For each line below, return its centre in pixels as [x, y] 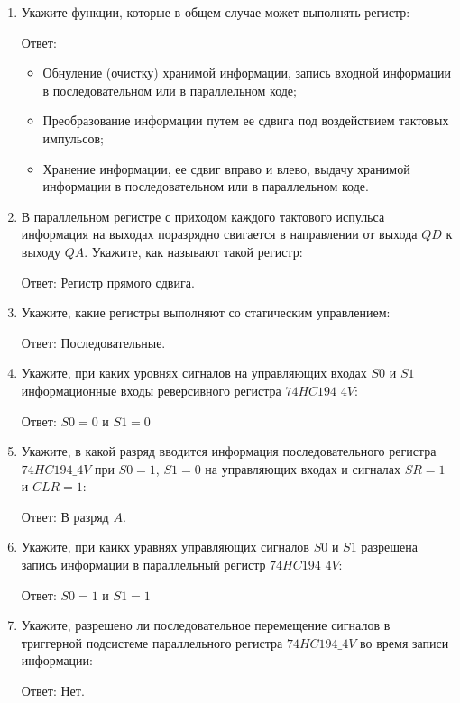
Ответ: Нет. [53, 691]
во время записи [405, 642]
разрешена [389, 547]
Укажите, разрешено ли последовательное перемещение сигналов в [206, 625]
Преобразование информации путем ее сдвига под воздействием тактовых [246, 120]
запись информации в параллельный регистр [143, 565]
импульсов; [73, 137]
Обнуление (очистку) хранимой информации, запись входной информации [247, 73]
